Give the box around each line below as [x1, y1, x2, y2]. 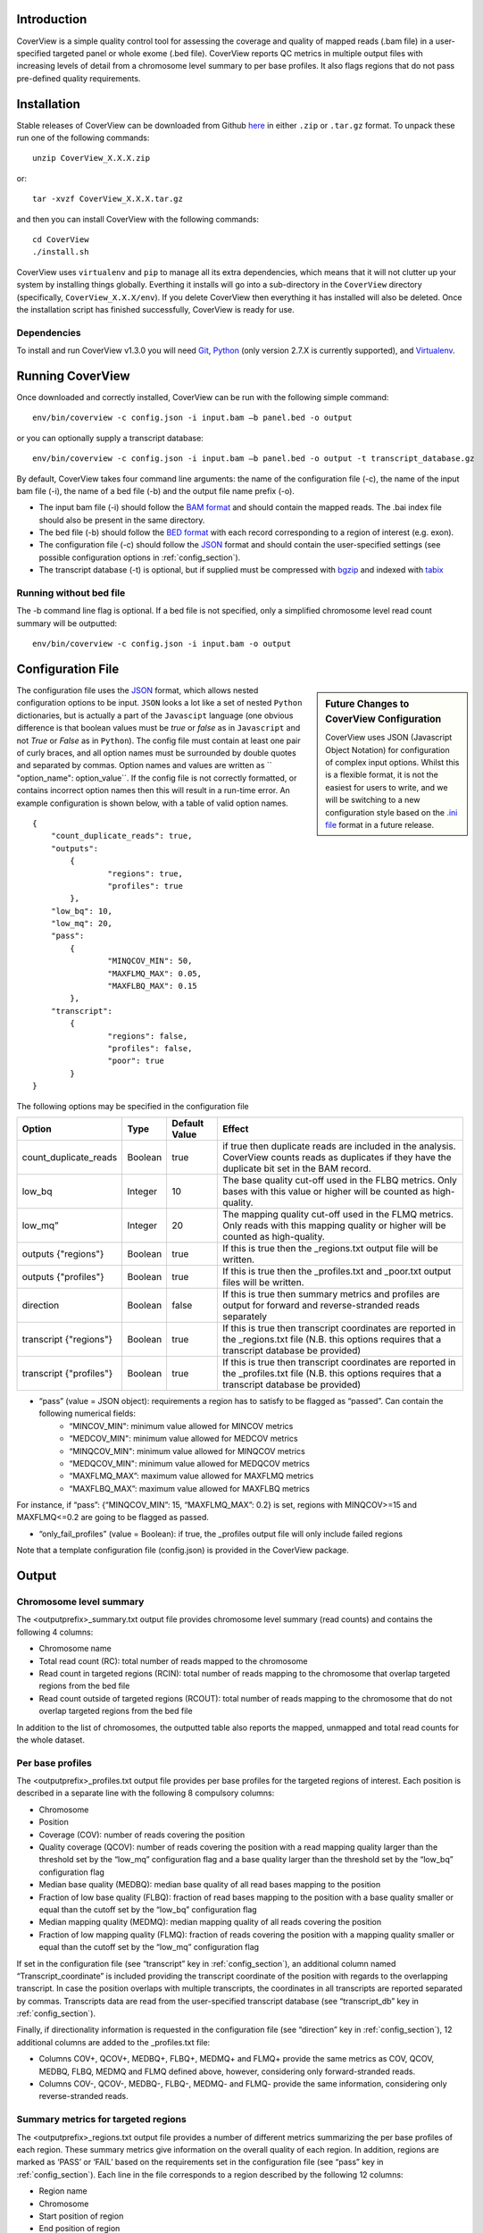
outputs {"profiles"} [21, 1270, 104, 1283]
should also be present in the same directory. [38, 514, 205, 525]
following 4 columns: [16, 1627, 94, 1637]
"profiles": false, [107, 1043, 193, 1053]
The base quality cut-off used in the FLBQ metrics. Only [222, 1174, 457, 1186]
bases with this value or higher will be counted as [222, 1184, 430, 1197]
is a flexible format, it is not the [325, 769, 439, 781]
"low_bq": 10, [50, 906, 113, 916]
